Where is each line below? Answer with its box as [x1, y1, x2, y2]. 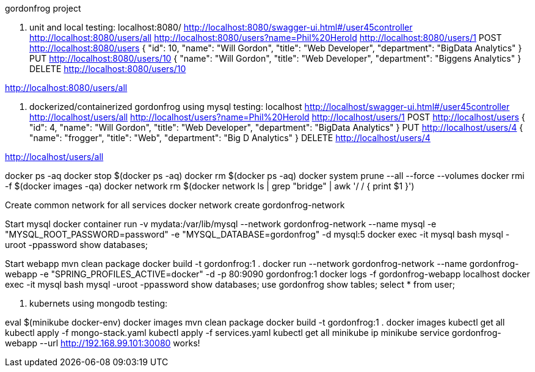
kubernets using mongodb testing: [29, 298, 168, 308]
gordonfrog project [5, 3, 81, 13]
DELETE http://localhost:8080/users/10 [29, 64, 186, 74]
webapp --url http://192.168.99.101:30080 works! [5, 338, 200, 348]
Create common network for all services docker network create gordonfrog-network [5, 200, 345, 210]
